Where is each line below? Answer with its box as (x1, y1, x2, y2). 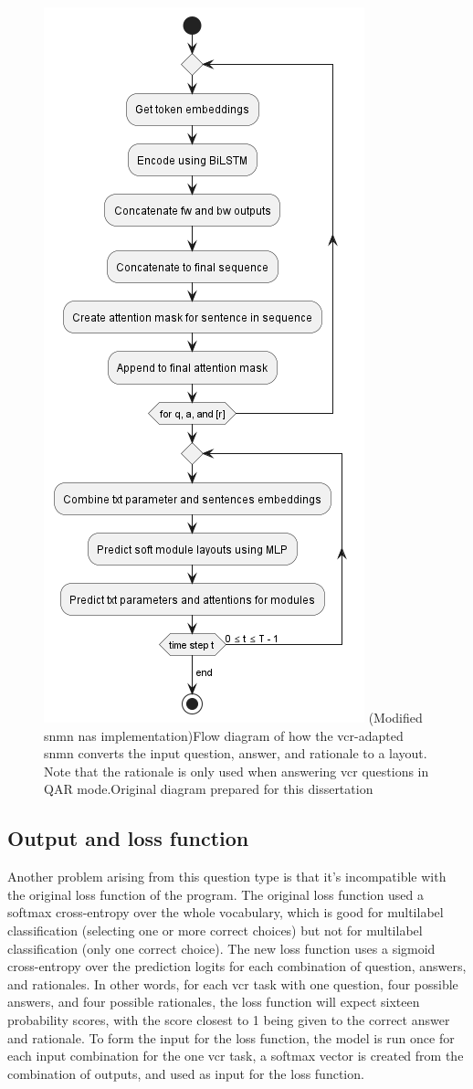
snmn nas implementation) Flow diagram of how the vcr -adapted (44, 725, 404, 745)
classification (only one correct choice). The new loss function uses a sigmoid (7, 938, 436, 957)
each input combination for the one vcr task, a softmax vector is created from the (7, 1046, 464, 1065)
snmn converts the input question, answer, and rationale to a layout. (44, 744, 427, 763)
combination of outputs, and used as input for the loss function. (7, 1063, 364, 1083)
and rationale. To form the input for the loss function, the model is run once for (7, 1028, 455, 1047)
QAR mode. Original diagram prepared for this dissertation (44, 779, 373, 798)
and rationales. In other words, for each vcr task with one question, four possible (7, 974, 458, 993)
